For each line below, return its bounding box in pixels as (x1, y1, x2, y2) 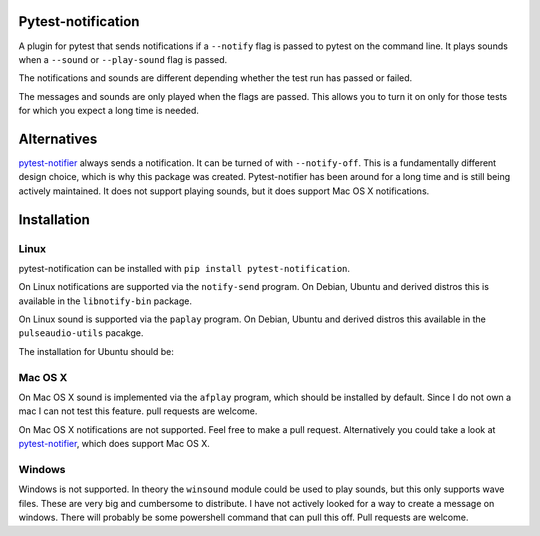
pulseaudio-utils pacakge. (18, 327, 144, 339)
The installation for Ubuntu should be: (18, 345, 174, 357)
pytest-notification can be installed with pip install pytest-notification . (18, 262, 350, 274)
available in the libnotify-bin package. (18, 295, 193, 307)
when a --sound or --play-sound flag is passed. (18, 53, 228, 65)
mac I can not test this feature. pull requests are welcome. (18, 405, 258, 417)
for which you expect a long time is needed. (18, 105, 200, 117)
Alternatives (18, 130, 98, 147)
